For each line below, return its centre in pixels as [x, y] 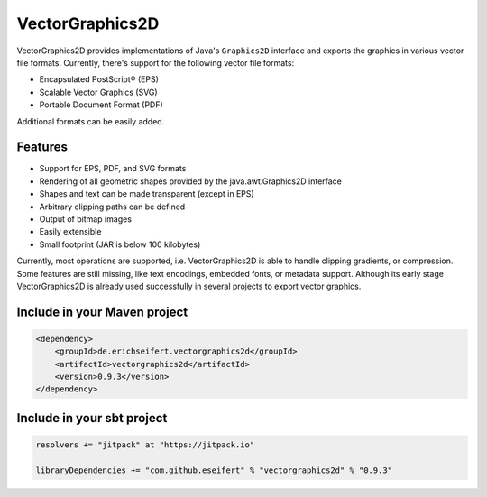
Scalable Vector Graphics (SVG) [98, 92]
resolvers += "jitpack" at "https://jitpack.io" [145, 445]
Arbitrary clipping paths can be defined [112, 207]
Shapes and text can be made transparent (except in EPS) [147, 194]
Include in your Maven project [102, 312]
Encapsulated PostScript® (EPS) [99, 79]
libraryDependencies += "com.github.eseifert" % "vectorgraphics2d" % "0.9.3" [214, 470]
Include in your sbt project [92, 418]
